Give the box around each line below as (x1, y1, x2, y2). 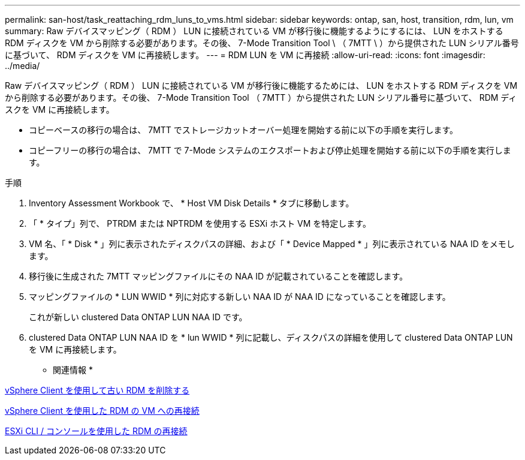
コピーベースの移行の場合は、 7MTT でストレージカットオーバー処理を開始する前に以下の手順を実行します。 (29, 125, 458, 135)
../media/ (5, 61, 40, 71)
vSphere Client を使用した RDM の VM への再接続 (5, 405, 200, 416)
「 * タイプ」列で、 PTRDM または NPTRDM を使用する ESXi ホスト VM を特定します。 (29, 218, 371, 229)
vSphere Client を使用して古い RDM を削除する (5, 385, 190, 395)
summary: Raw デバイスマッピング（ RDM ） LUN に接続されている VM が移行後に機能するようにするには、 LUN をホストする (5, 26, 503, 36)
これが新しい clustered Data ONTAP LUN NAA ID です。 (29, 312, 248, 322)
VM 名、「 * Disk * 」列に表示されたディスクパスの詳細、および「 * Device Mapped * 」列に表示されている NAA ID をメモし (29, 239, 515, 249)
